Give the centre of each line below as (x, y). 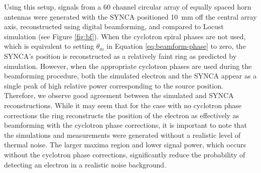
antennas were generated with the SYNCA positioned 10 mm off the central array (130, 16)
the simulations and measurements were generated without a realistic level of (122, 135)
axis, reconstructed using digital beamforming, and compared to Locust (114, 26)
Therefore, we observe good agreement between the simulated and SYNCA (119, 95)
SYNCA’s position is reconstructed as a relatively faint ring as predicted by (120, 56)
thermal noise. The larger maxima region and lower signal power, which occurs (125, 145)
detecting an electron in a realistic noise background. (85, 164)
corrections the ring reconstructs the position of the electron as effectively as (122, 115)
